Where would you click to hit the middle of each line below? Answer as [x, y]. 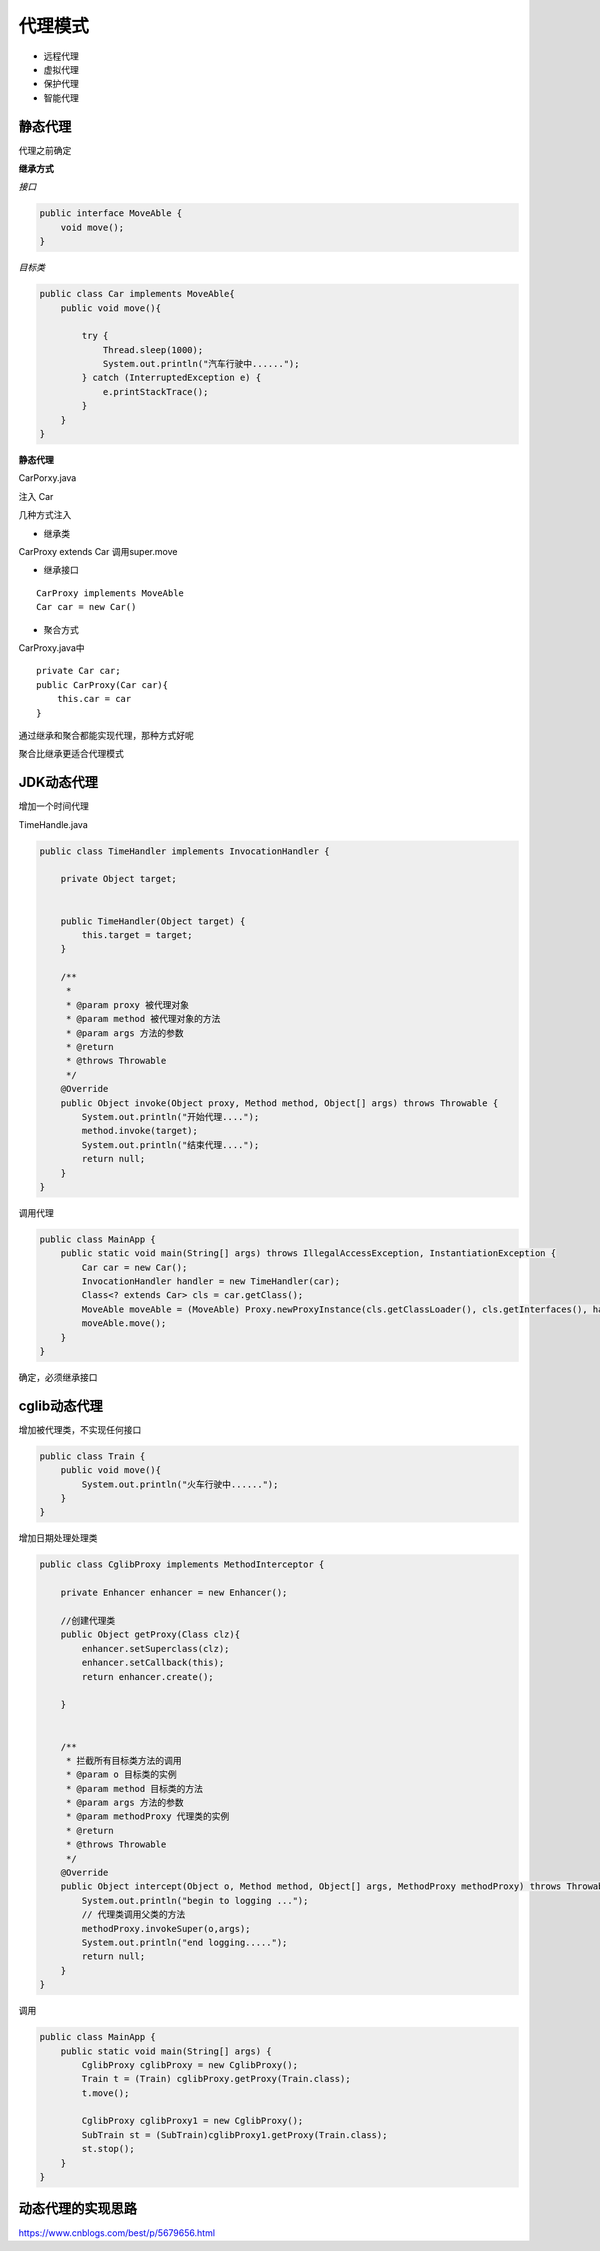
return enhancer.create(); [147, 1676]
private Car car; [78, 671]
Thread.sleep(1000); [153, 349]
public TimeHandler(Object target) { [153, 921]
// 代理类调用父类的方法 [133, 1914]
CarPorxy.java [47, 478]
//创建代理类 [88, 1620]
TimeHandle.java [53, 824]
